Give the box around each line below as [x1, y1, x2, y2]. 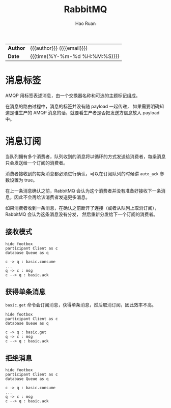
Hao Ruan [75, 20, 96, 26]
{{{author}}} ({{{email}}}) [30, 44, 88, 51]
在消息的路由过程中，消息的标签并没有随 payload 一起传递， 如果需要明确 [5, 103, 160, 109]
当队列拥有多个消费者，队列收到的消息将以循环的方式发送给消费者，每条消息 [5, 153, 166, 160]
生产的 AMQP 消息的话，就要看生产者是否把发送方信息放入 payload [18, 109, 160, 115]
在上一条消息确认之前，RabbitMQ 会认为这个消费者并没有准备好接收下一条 [5, 187, 161, 194]
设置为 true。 [9, 177, 38, 183]
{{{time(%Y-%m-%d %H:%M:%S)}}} [30, 52, 120, 59]
